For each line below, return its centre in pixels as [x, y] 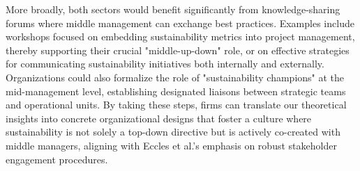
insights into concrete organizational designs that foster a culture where [159, 118]
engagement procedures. [57, 159]
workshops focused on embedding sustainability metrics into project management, [180, 36]
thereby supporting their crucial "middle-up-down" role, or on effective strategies [178, 50]
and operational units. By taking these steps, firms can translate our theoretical [176, 105]
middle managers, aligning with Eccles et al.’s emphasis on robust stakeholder [171, 145]
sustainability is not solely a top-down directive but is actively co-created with [173, 132]
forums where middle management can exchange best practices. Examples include [180, 23]
